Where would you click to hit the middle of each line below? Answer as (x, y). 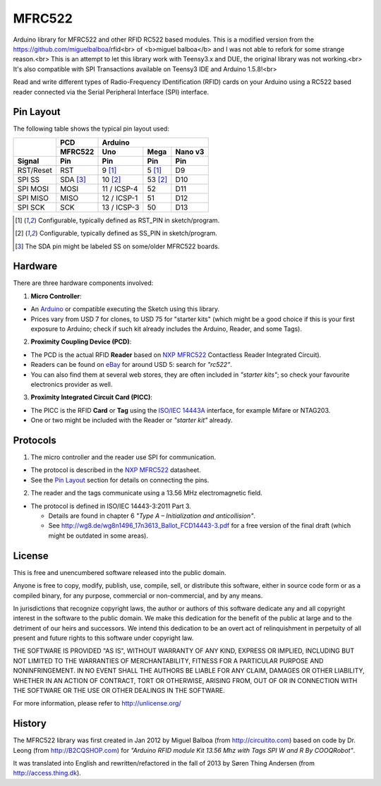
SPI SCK (31, 207)
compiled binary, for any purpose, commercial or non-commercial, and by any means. (138, 595)
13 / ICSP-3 (121, 207)
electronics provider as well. (72, 384)
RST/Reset (35, 170)
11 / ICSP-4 (120, 188)
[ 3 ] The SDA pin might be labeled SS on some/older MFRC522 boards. (117, 246)
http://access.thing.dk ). (47, 773)
